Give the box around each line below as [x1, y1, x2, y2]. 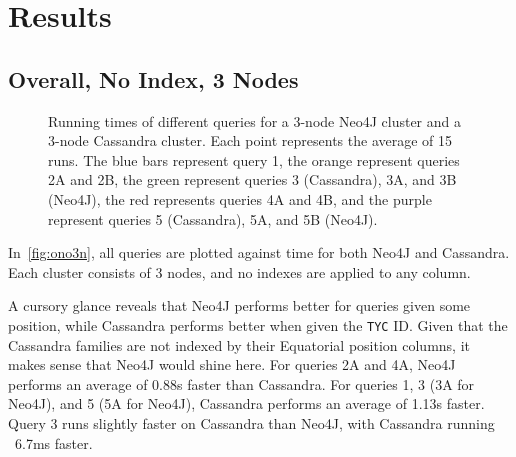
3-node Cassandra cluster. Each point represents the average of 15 [48, 130, 453, 151]
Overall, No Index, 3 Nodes [8, 63, 299, 94]
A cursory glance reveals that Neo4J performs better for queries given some [8, 295, 471, 316]
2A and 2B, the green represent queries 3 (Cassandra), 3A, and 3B [48, 169, 457, 190]
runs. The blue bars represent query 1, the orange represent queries [48, 149, 460, 170]
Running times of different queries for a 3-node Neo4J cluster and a [48, 110, 461, 131]
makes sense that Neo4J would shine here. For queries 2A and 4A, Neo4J [8, 354, 456, 375]
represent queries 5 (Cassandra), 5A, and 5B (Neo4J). [48, 208, 378, 229]
